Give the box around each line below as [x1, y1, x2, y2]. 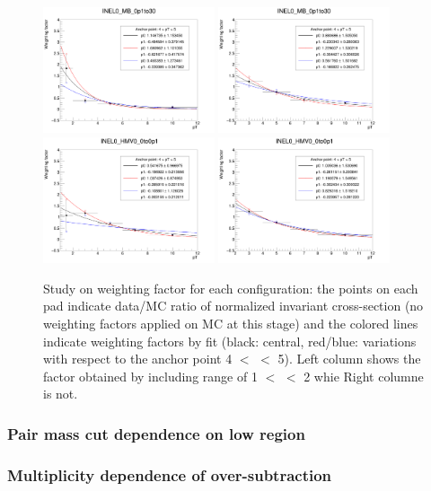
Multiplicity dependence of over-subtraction [7, 463, 332, 486]
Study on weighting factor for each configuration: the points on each [43, 278, 418, 297]
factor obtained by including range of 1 [43, 366, 258, 385]
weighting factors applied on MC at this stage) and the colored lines [43, 313, 418, 332]
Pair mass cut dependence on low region [7, 422, 305, 444]
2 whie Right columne [303, 366, 424, 385]
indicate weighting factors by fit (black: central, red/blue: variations [43, 331, 417, 350]
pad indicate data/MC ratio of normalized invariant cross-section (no [43, 296, 424, 315]
